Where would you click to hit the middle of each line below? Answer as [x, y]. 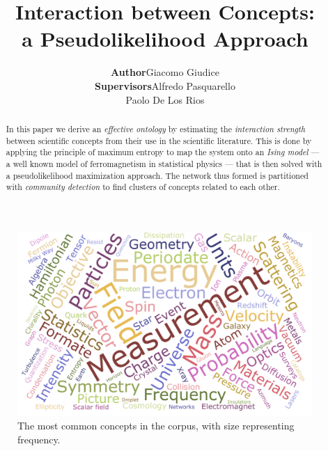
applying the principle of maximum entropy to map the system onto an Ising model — [163, 152]
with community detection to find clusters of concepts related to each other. [143, 187]
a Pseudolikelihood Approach [165, 39]
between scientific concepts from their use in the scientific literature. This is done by [159, 140]
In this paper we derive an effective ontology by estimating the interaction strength [156, 128]
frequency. [39, 440]
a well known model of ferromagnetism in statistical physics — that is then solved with [164, 163]
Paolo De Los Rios [165, 99]
